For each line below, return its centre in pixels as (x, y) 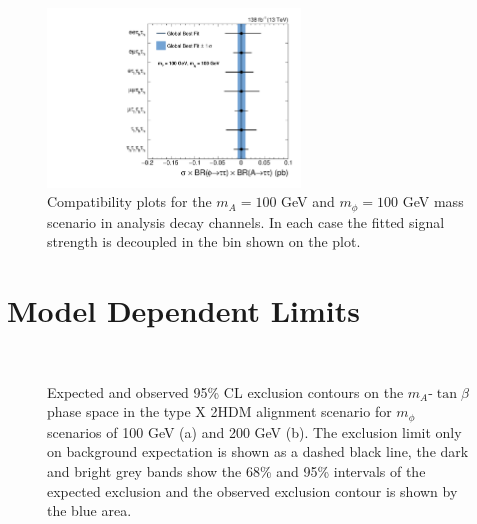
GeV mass (433, 201)
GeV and (308, 201)
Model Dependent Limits (183, 310)
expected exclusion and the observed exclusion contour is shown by (252, 490)
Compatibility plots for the (129, 201)
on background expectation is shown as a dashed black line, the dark (258, 451)
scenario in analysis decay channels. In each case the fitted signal (246, 221)
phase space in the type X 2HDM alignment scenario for (219, 411)
